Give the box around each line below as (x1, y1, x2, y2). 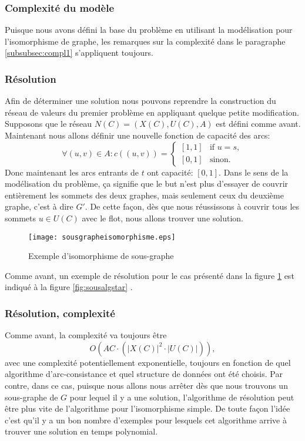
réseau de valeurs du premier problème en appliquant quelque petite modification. (5, 106, 299, 118)
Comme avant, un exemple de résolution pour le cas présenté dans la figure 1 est (5, 269, 294, 281)
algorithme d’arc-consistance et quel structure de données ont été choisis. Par (5, 368, 283, 380)
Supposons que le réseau (5, 117, 92, 130)
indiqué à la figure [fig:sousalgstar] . (5, 281, 133, 293)
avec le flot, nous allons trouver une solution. (82, 211, 243, 224)
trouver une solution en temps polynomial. (5, 425, 158, 437)
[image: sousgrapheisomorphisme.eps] (28, 233, 176, 241)
